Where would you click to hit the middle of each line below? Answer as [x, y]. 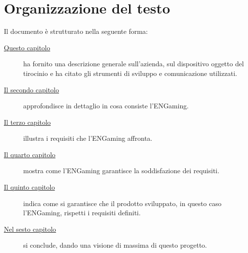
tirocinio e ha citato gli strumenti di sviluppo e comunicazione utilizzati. [130, 73]
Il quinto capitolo [29, 187]
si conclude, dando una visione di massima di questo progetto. [115, 245]
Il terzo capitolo [27, 122]
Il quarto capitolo [30, 154]
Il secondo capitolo [32, 89]
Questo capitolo [27, 47]
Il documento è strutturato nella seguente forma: [76, 31]
